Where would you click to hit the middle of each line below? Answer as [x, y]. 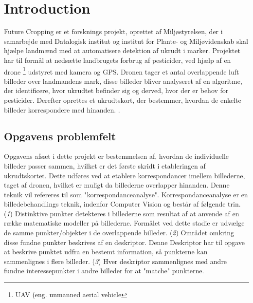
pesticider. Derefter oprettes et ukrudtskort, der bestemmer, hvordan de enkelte [123, 100]
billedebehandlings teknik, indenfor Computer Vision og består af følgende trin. [122, 204]
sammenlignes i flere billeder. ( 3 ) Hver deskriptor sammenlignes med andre [116, 261]
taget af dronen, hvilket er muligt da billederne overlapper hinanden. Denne [117, 185]
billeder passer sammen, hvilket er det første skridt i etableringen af [105, 165]
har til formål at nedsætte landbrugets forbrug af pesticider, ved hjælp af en [117, 60]
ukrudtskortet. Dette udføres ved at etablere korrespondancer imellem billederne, [125, 175]
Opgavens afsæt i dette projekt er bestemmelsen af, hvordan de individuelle [117, 156]
